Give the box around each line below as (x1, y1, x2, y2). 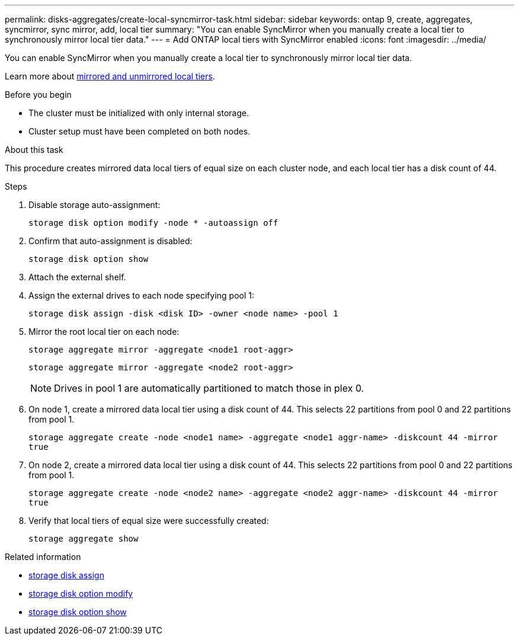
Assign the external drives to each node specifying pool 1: (28, 290, 255, 300)
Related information (5, 552, 81, 562)
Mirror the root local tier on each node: (28, 327, 180, 337)
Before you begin (5, 89, 72, 100)
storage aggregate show (28, 534, 139, 543)
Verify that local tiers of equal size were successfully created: (28, 516, 269, 526)
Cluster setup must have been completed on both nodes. (28, 126, 251, 136)
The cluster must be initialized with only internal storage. (28, 108, 249, 118)
